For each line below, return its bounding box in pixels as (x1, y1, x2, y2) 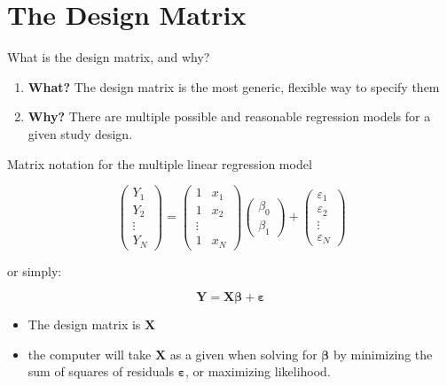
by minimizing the (333, 344, 433, 363)
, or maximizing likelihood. (185, 362, 331, 381)
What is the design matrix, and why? (7, 48, 210, 66)
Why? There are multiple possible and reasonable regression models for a (27, 107, 431, 126)
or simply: (7, 261, 62, 280)
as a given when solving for (169, 344, 318, 363)
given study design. (27, 124, 133, 143)
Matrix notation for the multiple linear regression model (7, 154, 312, 173)
